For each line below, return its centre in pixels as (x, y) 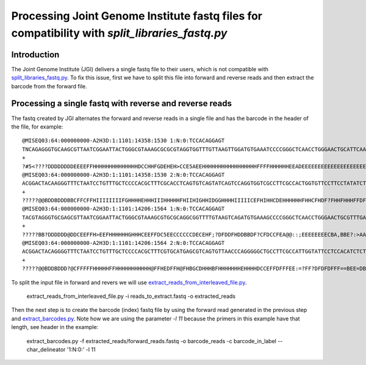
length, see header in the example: (55, 327)
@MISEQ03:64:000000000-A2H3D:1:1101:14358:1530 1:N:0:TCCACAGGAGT (124, 141)
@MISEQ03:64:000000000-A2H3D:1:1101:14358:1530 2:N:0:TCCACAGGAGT (124, 175)
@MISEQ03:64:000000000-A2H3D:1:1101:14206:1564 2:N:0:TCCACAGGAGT (124, 243)
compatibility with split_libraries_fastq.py (119, 33)
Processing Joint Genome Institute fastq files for (137, 16)
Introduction (35, 55)
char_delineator (46, 349)
